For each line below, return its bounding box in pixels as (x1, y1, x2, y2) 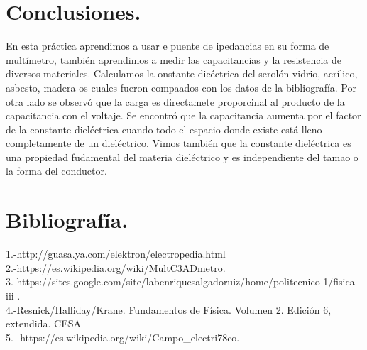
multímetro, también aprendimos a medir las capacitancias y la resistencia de (6, 52, 342, 67)
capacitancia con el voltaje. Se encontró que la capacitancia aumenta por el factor (6, 108, 361, 123)
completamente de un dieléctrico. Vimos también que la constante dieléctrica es (6, 136, 351, 151)
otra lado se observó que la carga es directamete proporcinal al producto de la (6, 94, 345, 109)
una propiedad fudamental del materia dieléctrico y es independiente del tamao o (6, 149, 358, 164)
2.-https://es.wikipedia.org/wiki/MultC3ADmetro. (6, 260, 226, 275)
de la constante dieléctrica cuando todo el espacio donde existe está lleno (6, 121, 322, 136)
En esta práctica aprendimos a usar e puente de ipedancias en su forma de (6, 38, 329, 53)
